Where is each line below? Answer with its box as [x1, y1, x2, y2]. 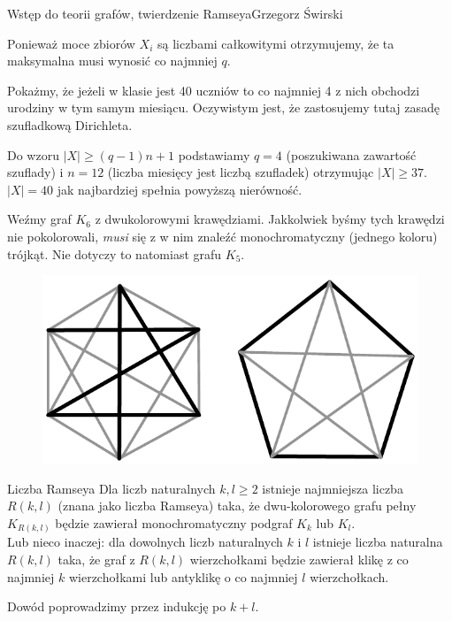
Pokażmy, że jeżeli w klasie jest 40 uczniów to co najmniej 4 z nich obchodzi [7, 80, 420, 99]
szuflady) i [7, 163, 64, 181]
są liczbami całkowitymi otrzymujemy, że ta [157, 34, 395, 52]
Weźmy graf [7, 210, 72, 228]
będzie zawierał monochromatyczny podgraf [55, 513, 293, 532]
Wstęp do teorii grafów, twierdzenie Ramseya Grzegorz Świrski [7, 4, 343, 22]
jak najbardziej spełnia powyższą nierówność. [57, 180, 303, 198]
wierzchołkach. [310, 567, 389, 586]
